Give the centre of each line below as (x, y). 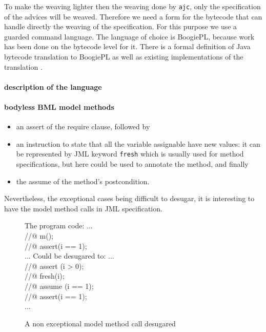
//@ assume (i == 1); (59, 286)
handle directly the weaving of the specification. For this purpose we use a (121, 26)
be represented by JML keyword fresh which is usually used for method (130, 154)
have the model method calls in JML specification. (83, 208)
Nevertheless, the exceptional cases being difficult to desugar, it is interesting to (129, 198)
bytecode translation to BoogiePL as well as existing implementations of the (124, 57)
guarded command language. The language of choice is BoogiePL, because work (129, 36)
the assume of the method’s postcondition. (83, 181)
